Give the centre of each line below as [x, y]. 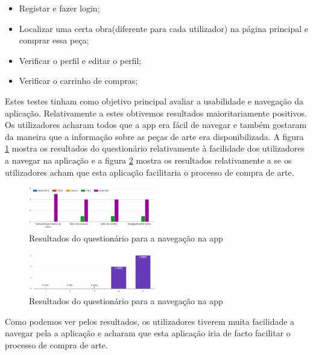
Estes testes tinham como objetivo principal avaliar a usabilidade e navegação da [154, 101]
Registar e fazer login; [59, 8]
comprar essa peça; [54, 40]
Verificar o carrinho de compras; [78, 81]
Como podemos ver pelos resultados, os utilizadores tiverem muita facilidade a [150, 321]
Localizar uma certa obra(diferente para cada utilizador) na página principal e [164, 28]
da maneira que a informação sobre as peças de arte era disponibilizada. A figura [154, 136]
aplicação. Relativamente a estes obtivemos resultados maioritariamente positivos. [156, 113]
